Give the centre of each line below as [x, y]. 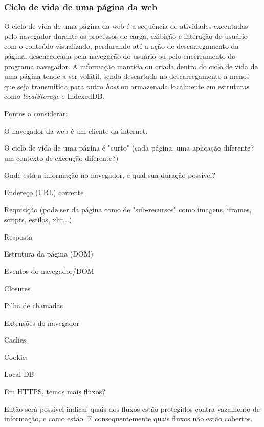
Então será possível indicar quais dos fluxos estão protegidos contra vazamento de [132, 408]
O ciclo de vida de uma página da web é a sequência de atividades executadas [126, 26]
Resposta [18, 236]
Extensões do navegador [42, 322]
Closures [17, 288]
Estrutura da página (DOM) [49, 254]
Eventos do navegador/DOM [49, 271]
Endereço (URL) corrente [44, 192]
